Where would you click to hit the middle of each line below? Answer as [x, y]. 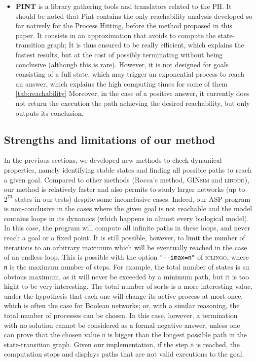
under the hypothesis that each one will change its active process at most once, [124, 295]
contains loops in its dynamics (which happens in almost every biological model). [127, 218]
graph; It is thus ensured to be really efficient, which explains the [146, 45]
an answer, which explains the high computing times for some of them [122, 83]
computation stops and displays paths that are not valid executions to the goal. [124, 354]
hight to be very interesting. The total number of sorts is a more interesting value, [128, 286]
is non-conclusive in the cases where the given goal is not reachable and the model [128, 208]
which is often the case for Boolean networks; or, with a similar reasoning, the [122, 305]
